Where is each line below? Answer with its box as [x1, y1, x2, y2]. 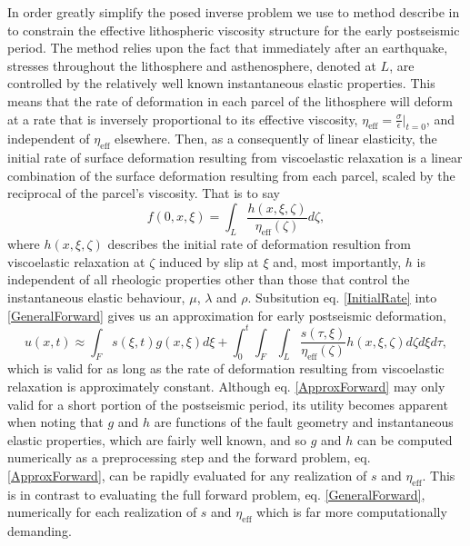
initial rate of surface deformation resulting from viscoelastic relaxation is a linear [7, 148, 463, 167]
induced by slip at [158, 252, 259, 271]
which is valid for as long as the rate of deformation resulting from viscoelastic [7, 359, 445, 378]
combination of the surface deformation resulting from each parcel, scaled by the [7, 165, 455, 184]
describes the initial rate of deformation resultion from [107, 234, 411, 253]
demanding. [7, 521, 72, 541]
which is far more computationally [256, 502, 447, 521]
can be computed [357, 430, 453, 449]
